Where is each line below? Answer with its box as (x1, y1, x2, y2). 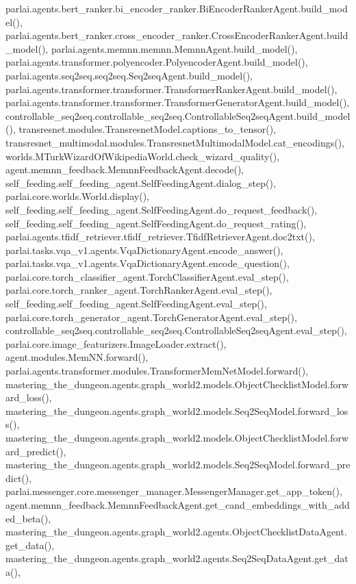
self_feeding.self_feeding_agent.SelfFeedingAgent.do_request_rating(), (5, 216, 307, 230)
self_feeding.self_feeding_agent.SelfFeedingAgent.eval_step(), (5, 296, 267, 311)
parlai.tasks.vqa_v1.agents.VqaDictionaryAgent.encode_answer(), (5, 242, 283, 257)
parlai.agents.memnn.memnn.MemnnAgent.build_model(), (51, 41, 298, 55)
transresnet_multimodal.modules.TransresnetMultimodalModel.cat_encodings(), (5, 135, 344, 149)
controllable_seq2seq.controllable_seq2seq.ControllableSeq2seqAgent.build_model (5, 108, 351, 123)
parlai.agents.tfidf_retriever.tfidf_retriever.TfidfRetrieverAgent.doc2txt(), (5, 229, 315, 244)
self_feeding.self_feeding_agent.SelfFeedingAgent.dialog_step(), (5, 175, 276, 190)
